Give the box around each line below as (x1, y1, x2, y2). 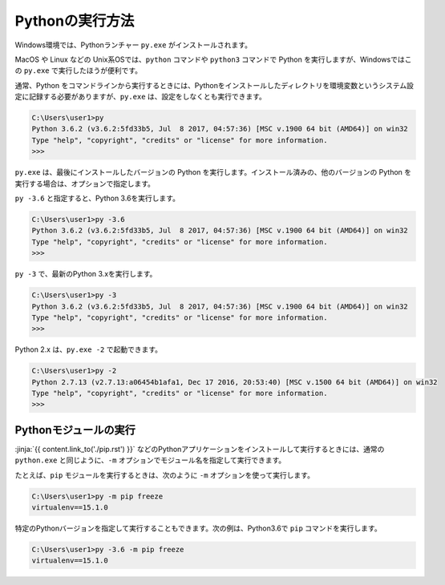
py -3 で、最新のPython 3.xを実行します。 (14, 269, 157, 279)
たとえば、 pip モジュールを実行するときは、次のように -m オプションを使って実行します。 (14, 470, 314, 480)
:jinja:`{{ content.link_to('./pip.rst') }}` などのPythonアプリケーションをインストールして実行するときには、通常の (14, 444, 385, 454)
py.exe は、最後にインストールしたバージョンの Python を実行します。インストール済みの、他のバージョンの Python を (14, 167, 412, 177)
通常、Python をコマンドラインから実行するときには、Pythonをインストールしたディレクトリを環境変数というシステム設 (14, 80, 415, 90)
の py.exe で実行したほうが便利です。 (14, 66, 143, 75)
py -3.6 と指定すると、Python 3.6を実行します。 (14, 193, 180, 204)
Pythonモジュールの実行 (14, 423, 136, 437)
